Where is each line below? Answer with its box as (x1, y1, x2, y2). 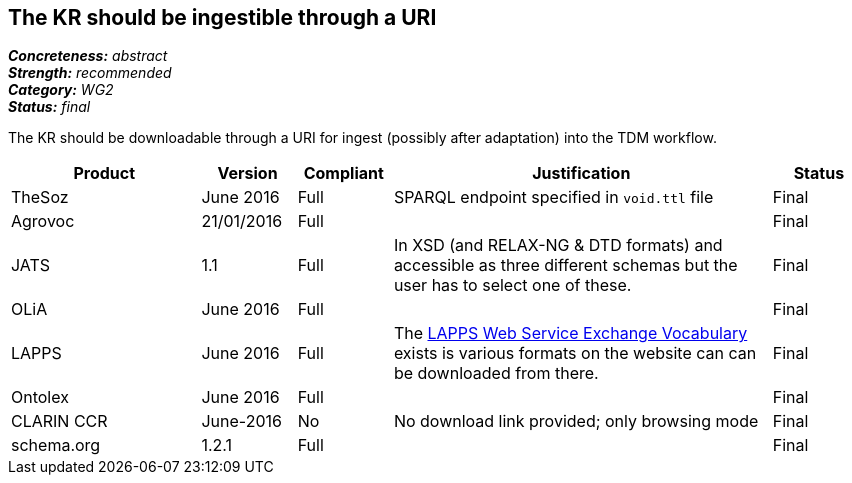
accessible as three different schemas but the (393, 255, 738, 276)
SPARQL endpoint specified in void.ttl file (393, 187, 714, 208)
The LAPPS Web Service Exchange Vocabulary (393, 323, 748, 344)
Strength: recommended (8, 64, 172, 82)
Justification (532, 163, 631, 184)
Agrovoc (11, 211, 75, 232)
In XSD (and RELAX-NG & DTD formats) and (393, 235, 723, 256)
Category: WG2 (8, 81, 114, 99)
